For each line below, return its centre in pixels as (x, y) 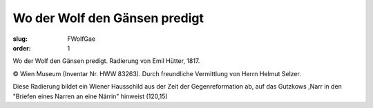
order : (22, 48)
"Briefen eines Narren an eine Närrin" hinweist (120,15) (90, 96)
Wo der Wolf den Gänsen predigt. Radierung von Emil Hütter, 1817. (106, 61)
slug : (20, 39)
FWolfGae (82, 39)
